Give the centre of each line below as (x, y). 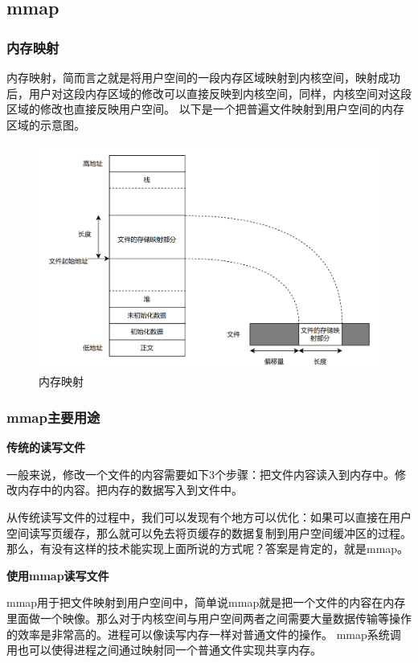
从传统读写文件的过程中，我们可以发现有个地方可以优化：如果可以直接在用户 (209, 516)
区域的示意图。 (46, 124)
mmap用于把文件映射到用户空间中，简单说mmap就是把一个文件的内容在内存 (206, 602)
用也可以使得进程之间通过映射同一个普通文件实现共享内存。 (164, 650)
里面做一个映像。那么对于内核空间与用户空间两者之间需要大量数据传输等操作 (209, 618)
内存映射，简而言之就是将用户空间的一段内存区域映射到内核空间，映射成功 (203, 77)
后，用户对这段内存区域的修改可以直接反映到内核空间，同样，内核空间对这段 (209, 93)
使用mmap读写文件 (58, 575)
